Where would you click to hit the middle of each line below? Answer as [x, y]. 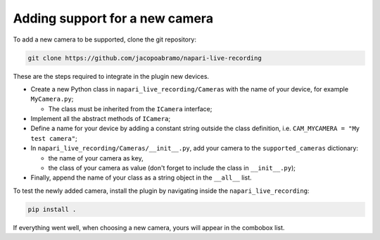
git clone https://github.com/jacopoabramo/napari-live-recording [145, 58]
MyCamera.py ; [52, 99]
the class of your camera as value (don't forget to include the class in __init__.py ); [172, 168]
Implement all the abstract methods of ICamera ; [101, 119]
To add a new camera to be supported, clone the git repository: [105, 39]
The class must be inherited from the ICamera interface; [130, 108]
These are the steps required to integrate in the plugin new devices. [111, 76]
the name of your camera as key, [96, 158]
